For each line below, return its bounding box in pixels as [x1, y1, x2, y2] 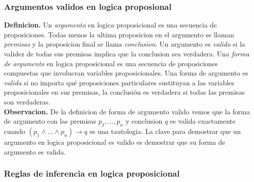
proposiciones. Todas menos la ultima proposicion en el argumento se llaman [4, 29, 234, 39]
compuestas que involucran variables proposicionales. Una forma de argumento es [4, 68, 249, 78]
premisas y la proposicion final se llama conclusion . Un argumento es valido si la [4, 39, 245, 49]
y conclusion [126, 116, 163, 126]
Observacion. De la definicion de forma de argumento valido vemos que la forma [4, 106, 250, 116]
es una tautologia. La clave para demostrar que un [89, 126, 241, 136]
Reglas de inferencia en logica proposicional [4, 167, 180, 180]
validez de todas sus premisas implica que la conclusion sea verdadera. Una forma [4, 49, 250, 58]
